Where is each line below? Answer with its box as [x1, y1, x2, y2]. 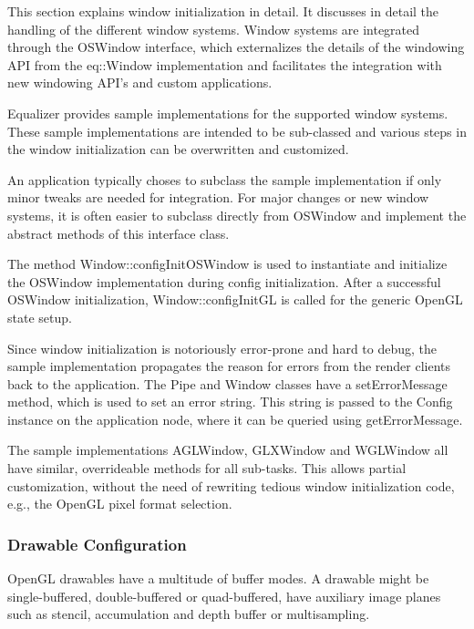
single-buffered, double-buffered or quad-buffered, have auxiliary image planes [7, 586, 441, 605]
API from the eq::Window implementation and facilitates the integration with [7, 55, 442, 74]
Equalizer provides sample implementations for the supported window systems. [7, 103, 448, 122]
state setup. [7, 307, 72, 326]
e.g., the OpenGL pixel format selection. [7, 494, 232, 513]
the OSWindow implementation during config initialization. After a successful [7, 272, 441, 291]
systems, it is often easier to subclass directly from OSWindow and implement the [7, 205, 467, 224]
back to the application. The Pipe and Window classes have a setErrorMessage [7, 374, 448, 393]
